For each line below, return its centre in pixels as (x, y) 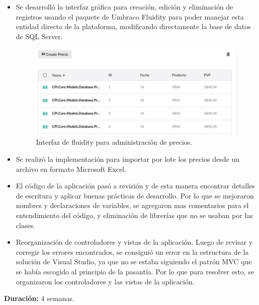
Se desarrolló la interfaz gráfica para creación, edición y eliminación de (124, 7)
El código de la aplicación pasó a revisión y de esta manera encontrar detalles (135, 186)
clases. (26, 225)
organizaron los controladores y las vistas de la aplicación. (105, 281)
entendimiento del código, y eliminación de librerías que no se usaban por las (134, 215)
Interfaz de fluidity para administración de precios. (114, 142)
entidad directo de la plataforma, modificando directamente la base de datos (133, 26)
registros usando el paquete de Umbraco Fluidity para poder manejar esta (130, 16)
